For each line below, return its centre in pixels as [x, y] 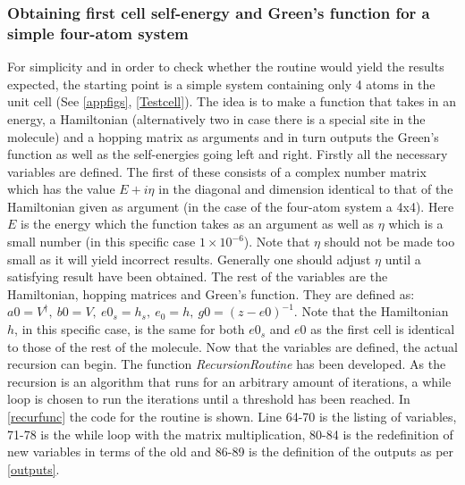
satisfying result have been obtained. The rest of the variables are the [198, 276]
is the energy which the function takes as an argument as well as [198, 224]
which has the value [61, 189]
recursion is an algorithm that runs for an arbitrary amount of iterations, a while [229, 381]
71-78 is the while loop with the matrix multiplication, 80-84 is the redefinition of [230, 434]
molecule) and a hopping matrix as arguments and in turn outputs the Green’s [223, 136]
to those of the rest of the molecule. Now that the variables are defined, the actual [232, 346]
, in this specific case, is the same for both [130, 329]
